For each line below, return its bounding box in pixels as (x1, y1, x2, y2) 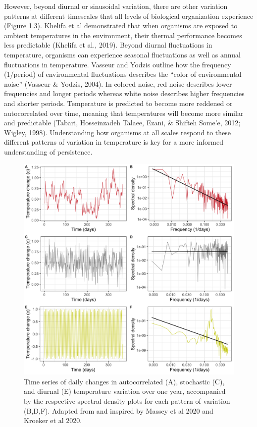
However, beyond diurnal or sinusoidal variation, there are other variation (4, 1, 228, 11)
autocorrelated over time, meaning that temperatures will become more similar (4, 107, 244, 118)
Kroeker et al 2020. (24, 415, 82, 426)
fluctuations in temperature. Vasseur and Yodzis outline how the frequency (4, 59, 231, 69)
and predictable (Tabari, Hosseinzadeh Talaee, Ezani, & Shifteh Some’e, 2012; (4, 117, 241, 128)
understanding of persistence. (4, 146, 93, 157)
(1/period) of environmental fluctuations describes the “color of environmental (4, 69, 242, 79)
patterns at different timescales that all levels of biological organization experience (4, 10, 254, 21)
